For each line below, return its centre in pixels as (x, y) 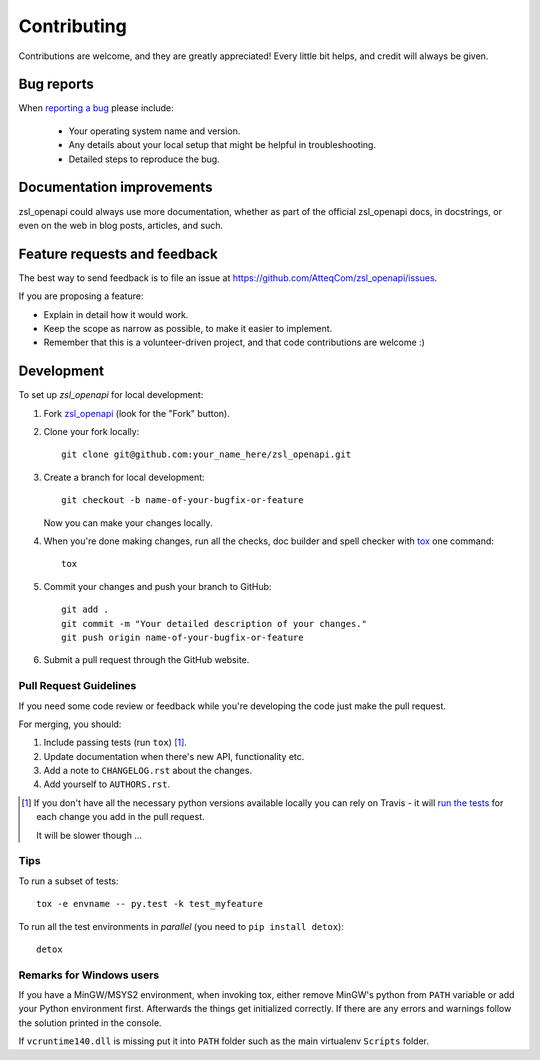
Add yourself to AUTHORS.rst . (106, 784)
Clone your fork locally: (91, 432)
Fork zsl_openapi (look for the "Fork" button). (136, 413)
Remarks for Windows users (89, 975)
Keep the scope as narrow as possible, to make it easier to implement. (188, 328)
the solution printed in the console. (90, 1022)
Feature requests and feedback (118, 253)
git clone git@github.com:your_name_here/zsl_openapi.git (206, 454)
